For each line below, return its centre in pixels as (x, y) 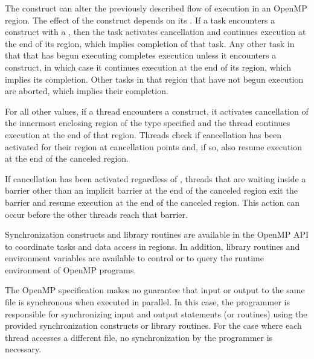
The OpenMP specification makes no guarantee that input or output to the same (155, 290)
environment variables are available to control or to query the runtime (134, 258)
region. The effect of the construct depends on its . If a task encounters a (140, 20)
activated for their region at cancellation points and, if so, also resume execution (154, 146)
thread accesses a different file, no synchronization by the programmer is (139, 337)
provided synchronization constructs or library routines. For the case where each (153, 326)
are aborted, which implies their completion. (87, 91)
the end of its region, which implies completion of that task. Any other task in (150, 43)
